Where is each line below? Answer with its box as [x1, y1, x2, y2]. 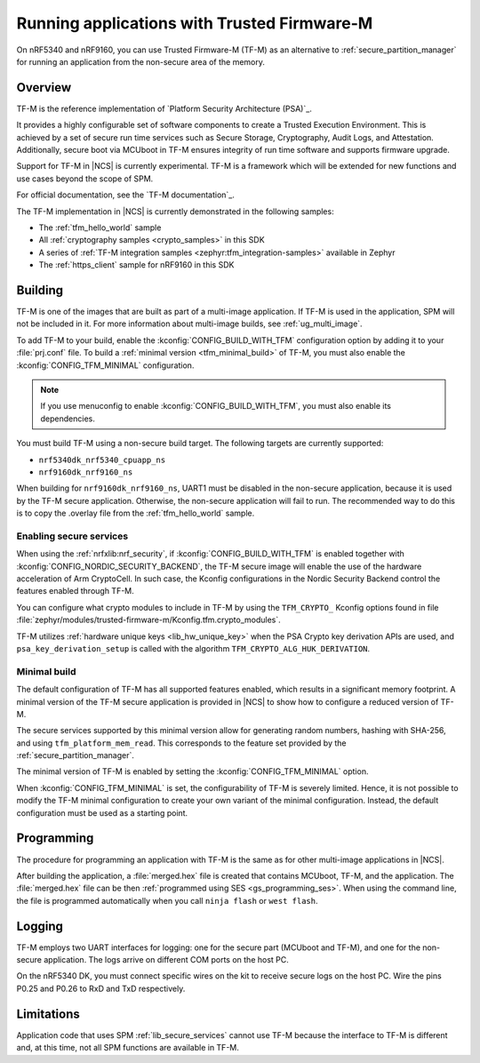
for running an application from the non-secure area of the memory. [16, 56, 266, 67]
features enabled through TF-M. [16, 586, 135, 596]
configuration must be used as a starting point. [16, 807, 188, 818]
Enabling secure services [16, 530, 129, 542]
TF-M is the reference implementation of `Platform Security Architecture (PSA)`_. [16, 103, 313, 114]
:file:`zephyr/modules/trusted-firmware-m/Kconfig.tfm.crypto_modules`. [16, 614, 282, 626]
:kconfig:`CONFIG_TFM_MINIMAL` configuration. [16, 360, 195, 371]
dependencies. [40, 413, 95, 424]
